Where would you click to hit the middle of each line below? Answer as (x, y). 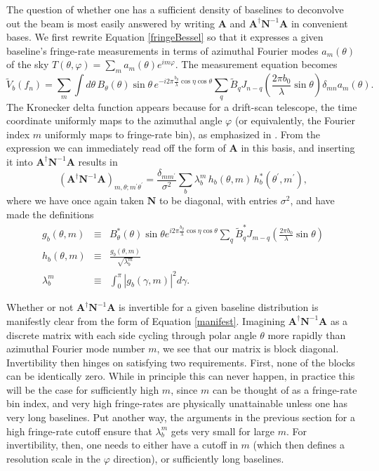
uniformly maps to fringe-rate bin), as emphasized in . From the (182, 134)
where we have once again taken (75, 200)
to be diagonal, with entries (218, 200)
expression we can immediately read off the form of (116, 148)
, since (184, 389)
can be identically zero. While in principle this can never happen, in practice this (181, 376)
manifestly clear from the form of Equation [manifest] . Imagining (146, 320)
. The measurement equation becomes (256, 64)
